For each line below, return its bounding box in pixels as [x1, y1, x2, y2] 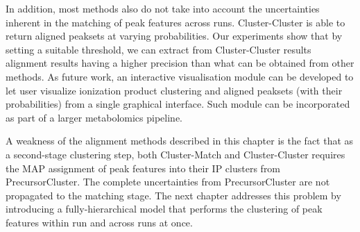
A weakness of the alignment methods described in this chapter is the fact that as [6, 133, 354, 148]
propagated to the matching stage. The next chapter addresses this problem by [6, 188, 341, 202]
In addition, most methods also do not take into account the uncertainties [6, 1, 320, 15]
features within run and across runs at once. [6, 215, 193, 229]
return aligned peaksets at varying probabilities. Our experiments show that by [6, 28, 343, 43]
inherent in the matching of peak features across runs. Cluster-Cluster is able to [6, 15, 345, 29]
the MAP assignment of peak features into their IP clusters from [6, 160, 281, 175]
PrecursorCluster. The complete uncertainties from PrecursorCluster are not [6, 174, 330, 189]
